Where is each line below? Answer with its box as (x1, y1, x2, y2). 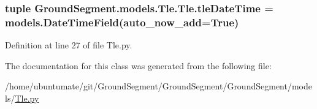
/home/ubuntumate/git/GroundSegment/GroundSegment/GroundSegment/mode (5, 80, 312, 92)
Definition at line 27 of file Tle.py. (5, 39, 132, 51)
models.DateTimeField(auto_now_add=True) (5, 14, 239, 29)
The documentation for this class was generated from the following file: (5, 59, 272, 72)
